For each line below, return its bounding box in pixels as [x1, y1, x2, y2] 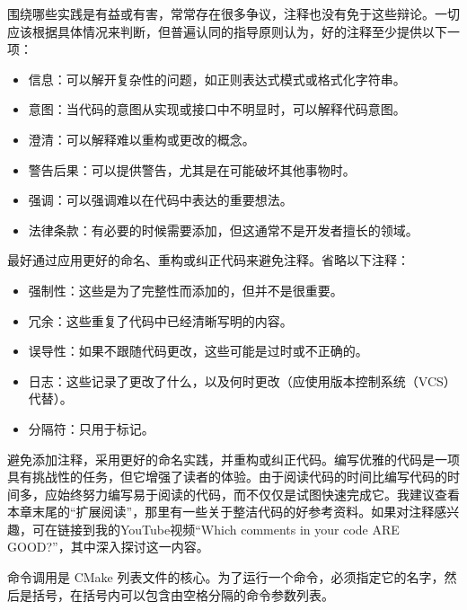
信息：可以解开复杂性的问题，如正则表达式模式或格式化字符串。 [28, 69, 406, 88]
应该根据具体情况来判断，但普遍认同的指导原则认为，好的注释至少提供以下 [7, 22, 447, 40]
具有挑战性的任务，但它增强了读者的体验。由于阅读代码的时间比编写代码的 [7, 467, 447, 486]
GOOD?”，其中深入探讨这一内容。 [7, 537, 209, 556]
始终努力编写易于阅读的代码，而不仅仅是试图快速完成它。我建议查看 [57, 484, 460, 503]
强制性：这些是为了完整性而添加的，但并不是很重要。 [28, 280, 343, 299]
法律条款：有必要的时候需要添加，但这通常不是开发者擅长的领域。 [28, 220, 419, 239]
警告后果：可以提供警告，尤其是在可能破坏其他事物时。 [28, 160, 356, 179]
